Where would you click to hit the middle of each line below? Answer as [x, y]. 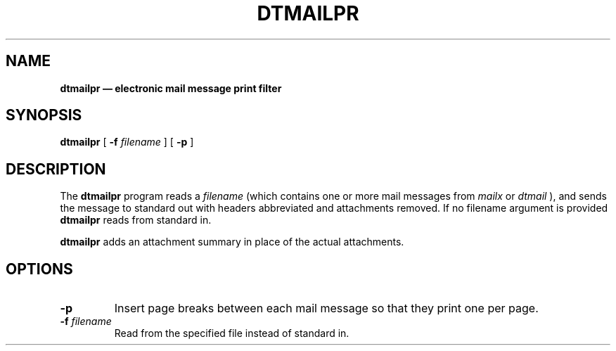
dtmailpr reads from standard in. [136, 220]
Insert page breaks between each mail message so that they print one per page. [326, 308]
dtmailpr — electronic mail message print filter [171, 88]
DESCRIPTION [56, 169]
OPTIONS [39, 269]
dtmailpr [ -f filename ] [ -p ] [127, 142]
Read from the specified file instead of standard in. [232, 333]
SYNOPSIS [44, 115]
